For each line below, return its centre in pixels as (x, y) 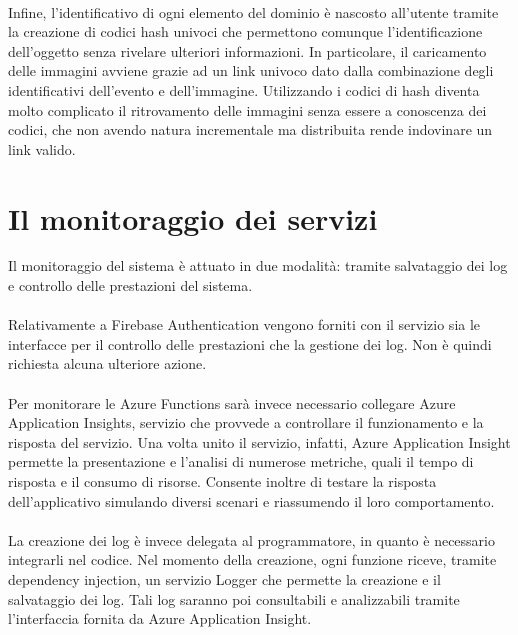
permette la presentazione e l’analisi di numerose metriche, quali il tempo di (241, 461)
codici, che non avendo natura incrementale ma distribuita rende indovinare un (250, 129)
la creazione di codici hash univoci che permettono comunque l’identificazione (245, 31)
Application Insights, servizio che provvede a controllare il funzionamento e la (246, 422)
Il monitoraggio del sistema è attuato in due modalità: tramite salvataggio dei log (258, 265)
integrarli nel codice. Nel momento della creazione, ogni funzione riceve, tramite (252, 559)
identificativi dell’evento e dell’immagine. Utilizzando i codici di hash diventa (244, 89)
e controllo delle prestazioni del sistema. (130, 285)
